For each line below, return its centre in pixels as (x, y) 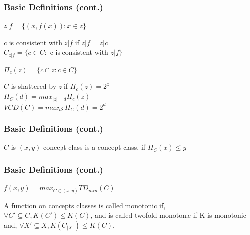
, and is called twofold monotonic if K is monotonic (168, 215)
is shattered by (34, 86)
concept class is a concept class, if (94, 147)
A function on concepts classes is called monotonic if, (85, 205)
